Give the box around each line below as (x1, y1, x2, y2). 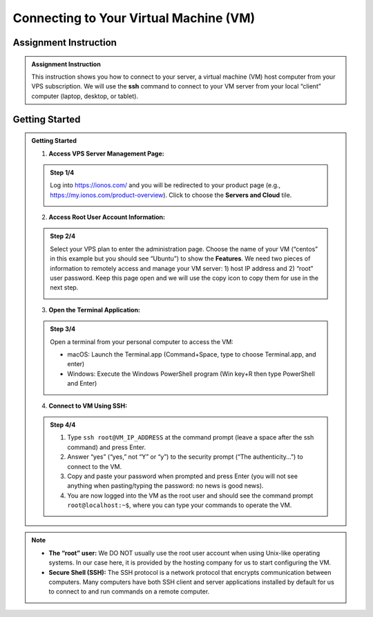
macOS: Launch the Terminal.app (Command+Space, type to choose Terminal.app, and (67, 350, 317, 359)
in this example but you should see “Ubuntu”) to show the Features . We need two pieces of (50, 254, 311, 263)
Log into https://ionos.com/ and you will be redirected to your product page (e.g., (50, 181, 281, 189)
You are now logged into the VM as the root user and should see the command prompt (67, 491, 314, 500)
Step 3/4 (50, 325, 76, 333)
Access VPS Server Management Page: (48, 149, 165, 158)
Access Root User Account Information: (48, 213, 166, 221)
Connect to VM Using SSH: (48, 401, 128, 410)
